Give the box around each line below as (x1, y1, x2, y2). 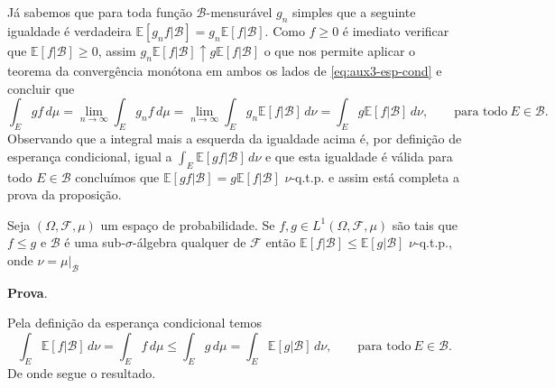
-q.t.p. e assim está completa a (291, 167, 459, 186)
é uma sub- (64, 233, 126, 252)
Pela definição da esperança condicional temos (7, 313, 262, 332)
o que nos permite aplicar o (264, 41, 416, 60)
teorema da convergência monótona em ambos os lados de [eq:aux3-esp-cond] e (7, 61, 442, 80)
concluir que (7, 79, 75, 97)
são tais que (392, 215, 458, 234)
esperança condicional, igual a (7, 146, 172, 165)
